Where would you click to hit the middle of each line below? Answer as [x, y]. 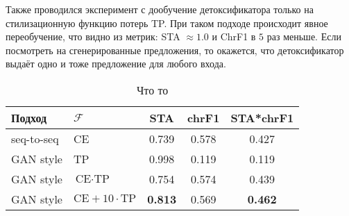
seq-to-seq [35, 138]
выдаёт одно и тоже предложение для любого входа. [116, 64]
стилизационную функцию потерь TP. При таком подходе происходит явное [167, 23]
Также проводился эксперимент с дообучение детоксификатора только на [160, 9]
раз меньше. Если [304, 36]
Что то [152, 90]
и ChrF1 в [234, 36]
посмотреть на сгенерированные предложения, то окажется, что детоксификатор [175, 50]
